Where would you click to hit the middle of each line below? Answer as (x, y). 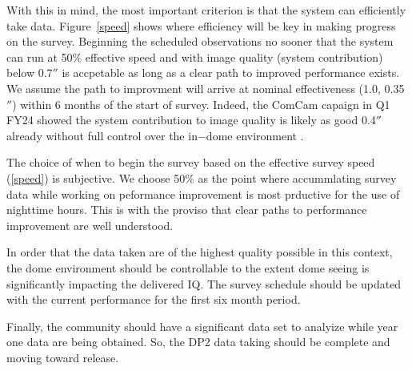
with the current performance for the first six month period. (154, 299)
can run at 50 (40, 56)
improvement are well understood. (90, 225)
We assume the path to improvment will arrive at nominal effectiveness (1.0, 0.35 (206, 88)
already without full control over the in (102, 135)
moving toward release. (63, 357)
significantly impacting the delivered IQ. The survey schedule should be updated (204, 283)
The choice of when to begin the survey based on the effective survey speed (191, 162)
